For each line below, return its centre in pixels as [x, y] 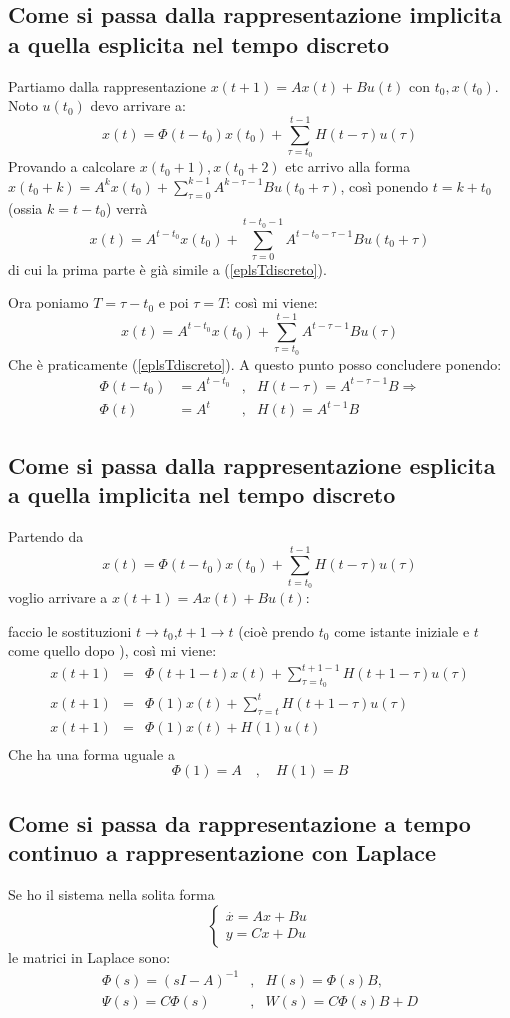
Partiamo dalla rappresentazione [107, 85]
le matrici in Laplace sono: [89, 956]
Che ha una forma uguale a [91, 753]
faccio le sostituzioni [70, 630]
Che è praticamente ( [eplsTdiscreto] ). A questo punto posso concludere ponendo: [255, 363]
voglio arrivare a [58, 596]
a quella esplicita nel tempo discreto [199, 43]
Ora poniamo [48, 302]
